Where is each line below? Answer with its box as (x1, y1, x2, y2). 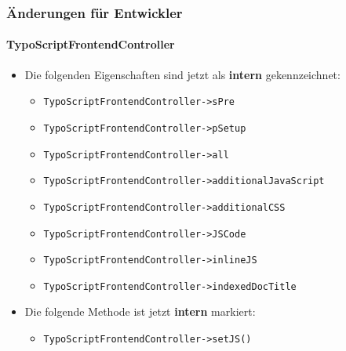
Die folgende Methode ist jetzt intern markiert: (24, 303, 256, 320)
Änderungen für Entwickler (6, 2, 183, 22)
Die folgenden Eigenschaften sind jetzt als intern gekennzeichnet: (24, 66, 341, 82)
